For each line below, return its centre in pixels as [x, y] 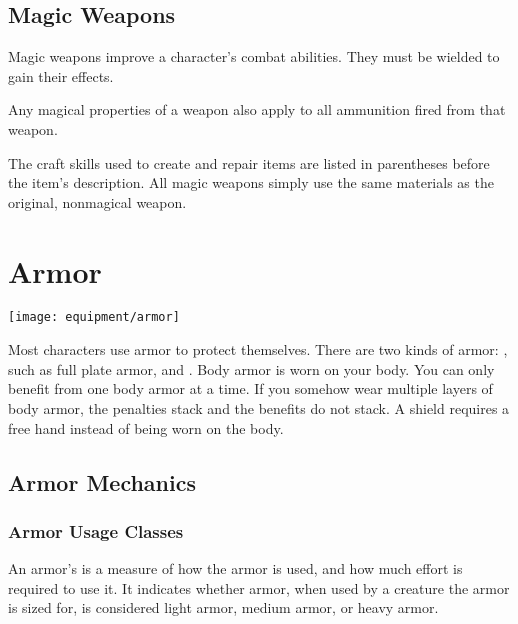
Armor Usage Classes [96, 530]
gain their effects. [61, 75]
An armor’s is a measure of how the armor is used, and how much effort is [235, 568]
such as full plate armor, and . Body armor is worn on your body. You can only [251, 368]
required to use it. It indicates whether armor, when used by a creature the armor [259, 587]
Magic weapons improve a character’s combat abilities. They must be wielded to [254, 56]
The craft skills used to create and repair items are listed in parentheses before [249, 162]
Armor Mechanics [102, 481]
